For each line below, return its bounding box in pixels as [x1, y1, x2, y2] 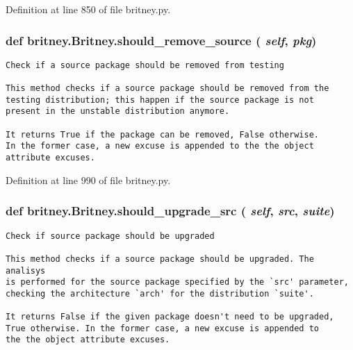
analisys [6, 265, 46, 276]
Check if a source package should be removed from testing [6, 60, 284, 70]
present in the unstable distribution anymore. [6, 106, 230, 117]
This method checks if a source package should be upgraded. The [6, 253, 314, 264]
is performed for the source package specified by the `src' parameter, [6, 277, 349, 287]
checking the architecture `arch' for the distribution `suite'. [6, 288, 314, 299]
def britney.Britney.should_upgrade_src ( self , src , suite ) [6, 202, 335, 219]
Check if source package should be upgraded [6, 231, 215, 241]
